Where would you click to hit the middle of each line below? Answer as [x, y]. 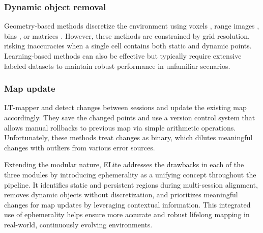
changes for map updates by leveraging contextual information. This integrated [127, 204]
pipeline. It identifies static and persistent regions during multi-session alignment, [131, 184]
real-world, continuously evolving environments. [78, 224]
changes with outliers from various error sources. [80, 147]
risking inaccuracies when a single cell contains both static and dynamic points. [128, 46]
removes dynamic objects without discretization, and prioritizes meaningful [121, 195]
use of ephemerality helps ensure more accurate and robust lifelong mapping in [127, 214]
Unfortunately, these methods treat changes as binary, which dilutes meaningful [128, 137]
